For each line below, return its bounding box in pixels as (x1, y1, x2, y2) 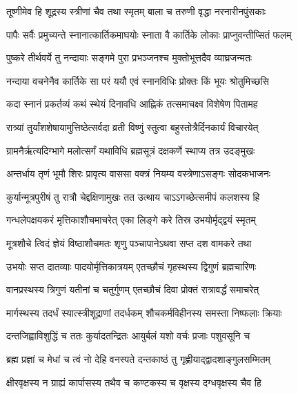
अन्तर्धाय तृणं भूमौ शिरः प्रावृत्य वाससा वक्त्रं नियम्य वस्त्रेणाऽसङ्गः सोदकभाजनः (6, 166, 270, 181)
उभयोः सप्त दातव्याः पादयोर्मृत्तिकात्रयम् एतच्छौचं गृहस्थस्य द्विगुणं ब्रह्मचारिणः (6, 259, 257, 273)
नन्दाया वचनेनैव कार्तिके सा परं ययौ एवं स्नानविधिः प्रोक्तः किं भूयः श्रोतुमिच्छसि (6, 73, 269, 88)
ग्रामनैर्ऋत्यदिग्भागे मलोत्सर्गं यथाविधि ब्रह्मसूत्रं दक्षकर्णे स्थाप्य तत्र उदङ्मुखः (6, 143, 255, 157)
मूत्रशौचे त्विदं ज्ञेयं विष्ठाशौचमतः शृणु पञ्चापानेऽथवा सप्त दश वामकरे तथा (6, 235, 252, 250)
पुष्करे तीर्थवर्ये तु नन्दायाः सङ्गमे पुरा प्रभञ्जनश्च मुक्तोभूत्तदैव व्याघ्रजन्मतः (6, 50, 252, 65)
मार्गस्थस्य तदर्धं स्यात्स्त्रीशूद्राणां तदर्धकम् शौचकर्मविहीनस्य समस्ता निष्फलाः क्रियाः (6, 305, 282, 319)
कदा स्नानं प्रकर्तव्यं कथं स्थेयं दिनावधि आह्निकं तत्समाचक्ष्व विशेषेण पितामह (6, 97, 258, 111)
